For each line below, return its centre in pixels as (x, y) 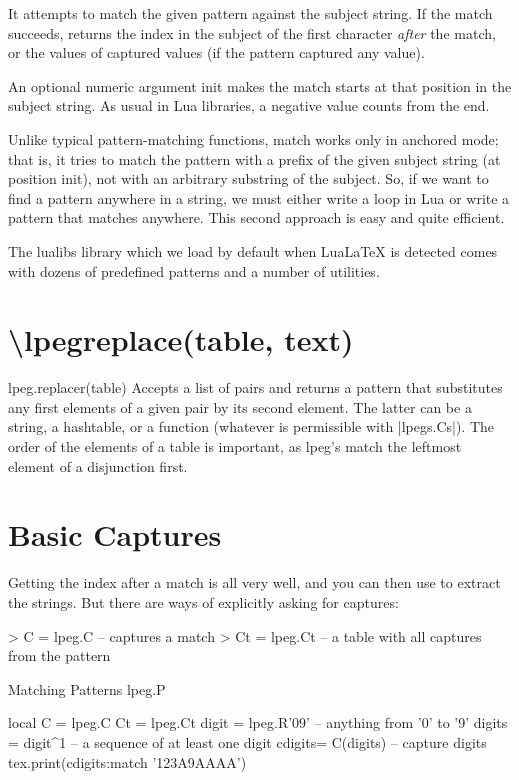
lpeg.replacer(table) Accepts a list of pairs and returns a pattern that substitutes (255, 387)
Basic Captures (115, 534)
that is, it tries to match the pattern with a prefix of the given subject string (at (254, 158)
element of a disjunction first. (98, 465)
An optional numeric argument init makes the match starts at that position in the (260, 85)
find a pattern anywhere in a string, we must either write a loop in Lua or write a (259, 197)
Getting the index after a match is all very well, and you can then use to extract (254, 582)
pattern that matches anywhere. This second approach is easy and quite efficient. (256, 217)
